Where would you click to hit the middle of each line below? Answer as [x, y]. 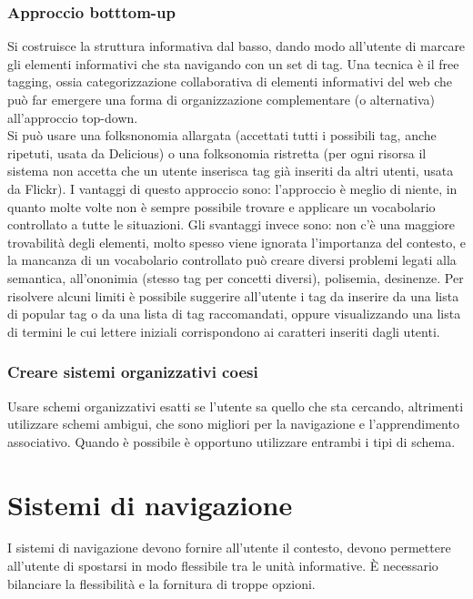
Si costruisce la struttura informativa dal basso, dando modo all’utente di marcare [236, 46]
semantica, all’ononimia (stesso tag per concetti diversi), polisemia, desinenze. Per [236, 277]
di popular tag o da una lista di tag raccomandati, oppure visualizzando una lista [234, 314]
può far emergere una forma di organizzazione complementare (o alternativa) [221, 99]
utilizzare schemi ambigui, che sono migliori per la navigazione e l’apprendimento [233, 424]
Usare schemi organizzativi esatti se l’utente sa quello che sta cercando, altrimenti [236, 406]
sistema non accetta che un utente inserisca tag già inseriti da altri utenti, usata [231, 171]
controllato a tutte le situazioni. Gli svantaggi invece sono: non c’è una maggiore [231, 224]
